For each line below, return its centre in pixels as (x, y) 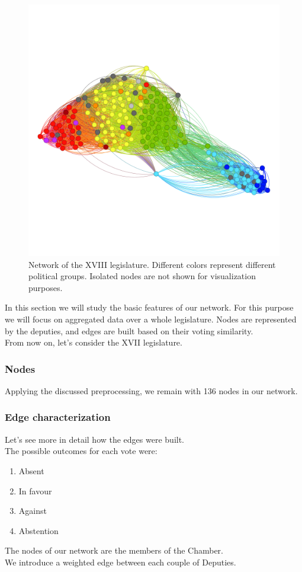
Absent (31, 470)
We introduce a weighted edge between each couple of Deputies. (121, 562)
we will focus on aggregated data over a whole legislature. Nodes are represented (151, 319)
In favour (35, 490)
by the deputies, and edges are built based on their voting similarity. (129, 330)
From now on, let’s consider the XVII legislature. (94, 342)
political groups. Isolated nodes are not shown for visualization (142, 276)
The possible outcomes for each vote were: (81, 451)
